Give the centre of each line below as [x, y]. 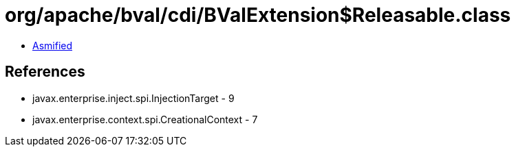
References [45, 72]
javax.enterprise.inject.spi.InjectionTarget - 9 [133, 98]
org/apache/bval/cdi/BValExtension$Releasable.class [258, 15]
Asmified [53, 45]
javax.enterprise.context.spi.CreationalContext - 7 [145, 119]
